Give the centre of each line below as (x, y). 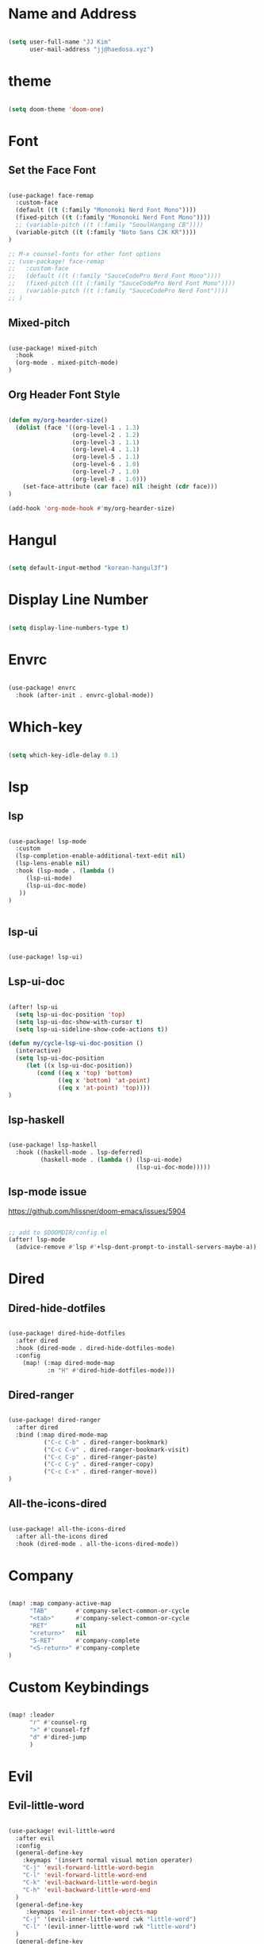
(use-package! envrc (42, 688)
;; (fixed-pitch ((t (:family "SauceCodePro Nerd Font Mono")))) (122, 284)
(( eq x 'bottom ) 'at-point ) (104, 1080)
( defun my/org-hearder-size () (58, 420)
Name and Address (73, 14)
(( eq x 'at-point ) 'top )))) (104, 1087)
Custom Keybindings (79, 1687)
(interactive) (38, 1051)
